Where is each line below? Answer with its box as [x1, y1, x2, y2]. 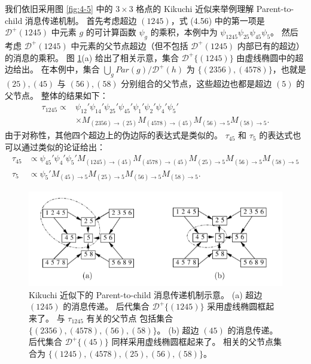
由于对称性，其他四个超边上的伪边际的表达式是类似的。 [5, 129, 222, 141]
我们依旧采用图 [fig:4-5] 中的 [5, 2, 113, 14]
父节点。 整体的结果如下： [5, 89, 108, 101]
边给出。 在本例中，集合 [5, 63, 100, 75]
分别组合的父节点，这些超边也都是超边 [121, 77, 272, 89]
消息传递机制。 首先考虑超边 [25, 14, 137, 26]
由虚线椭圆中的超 [236, 51, 304, 63]
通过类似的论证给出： [21, 140, 105, 153]
